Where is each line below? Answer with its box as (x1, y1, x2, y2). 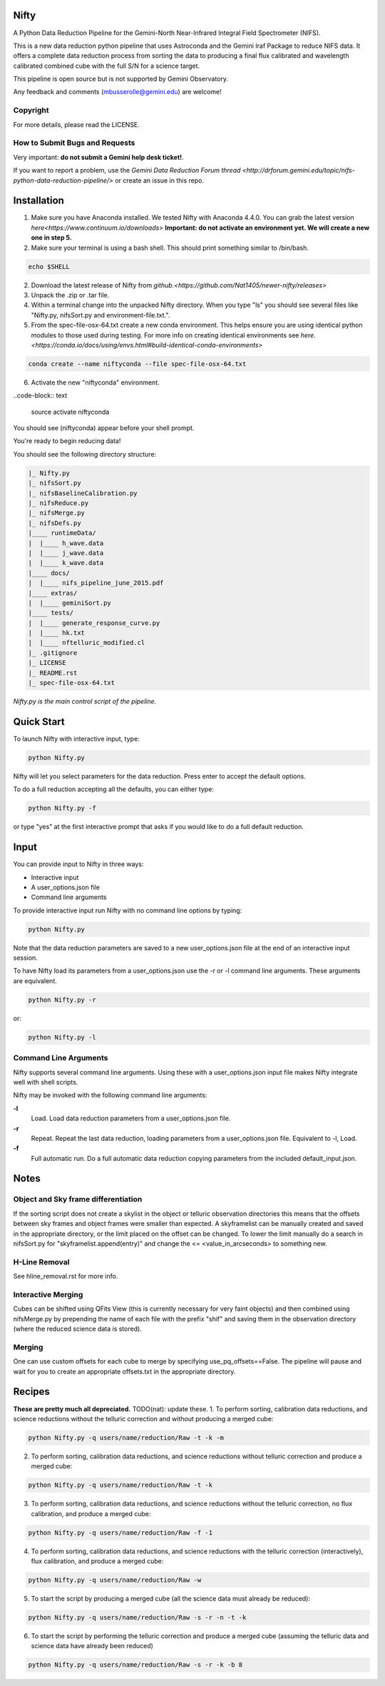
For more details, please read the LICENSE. (13, 120, 140, 128)
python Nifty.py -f (28, 804, 96, 813)
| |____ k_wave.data (28, 559, 104, 567)
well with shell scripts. (13, 1077, 78, 1086)
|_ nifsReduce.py (28, 499, 89, 507)
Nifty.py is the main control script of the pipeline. (13, 697, 157, 706)
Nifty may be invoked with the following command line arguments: (13, 1091, 207, 1100)
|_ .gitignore (28, 649, 78, 656)
